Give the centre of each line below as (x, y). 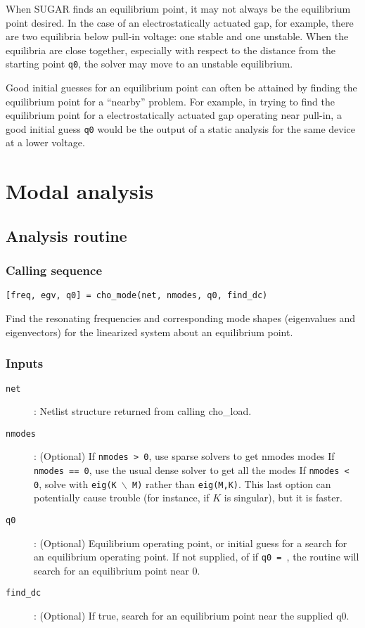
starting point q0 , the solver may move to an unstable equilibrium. (149, 64)
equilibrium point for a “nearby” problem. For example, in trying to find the (170, 101)
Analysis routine (66, 235)
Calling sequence (54, 270)
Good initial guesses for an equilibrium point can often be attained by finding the (181, 88)
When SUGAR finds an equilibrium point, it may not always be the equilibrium (178, 8)
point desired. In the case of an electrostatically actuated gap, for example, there (180, 22)
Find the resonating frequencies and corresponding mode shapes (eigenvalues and (181, 318)
